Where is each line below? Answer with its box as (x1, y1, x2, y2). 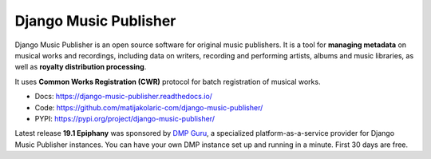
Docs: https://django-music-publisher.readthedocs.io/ (34, 92, 213, 101)
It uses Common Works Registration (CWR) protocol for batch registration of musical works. (14, 77, 321, 86)
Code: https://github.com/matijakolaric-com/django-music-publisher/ (34, 102, 263, 112)
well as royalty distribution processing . (14, 62, 147, 72)
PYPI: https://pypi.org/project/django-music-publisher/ (34, 113, 215, 123)
